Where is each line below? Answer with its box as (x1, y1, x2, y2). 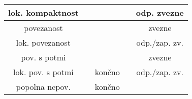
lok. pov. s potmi (13, 66, 74, 78)
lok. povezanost (16, 37, 71, 48)
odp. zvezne (136, 7, 184, 18)
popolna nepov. (16, 81, 71, 92)
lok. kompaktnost (8, 7, 79, 18)
